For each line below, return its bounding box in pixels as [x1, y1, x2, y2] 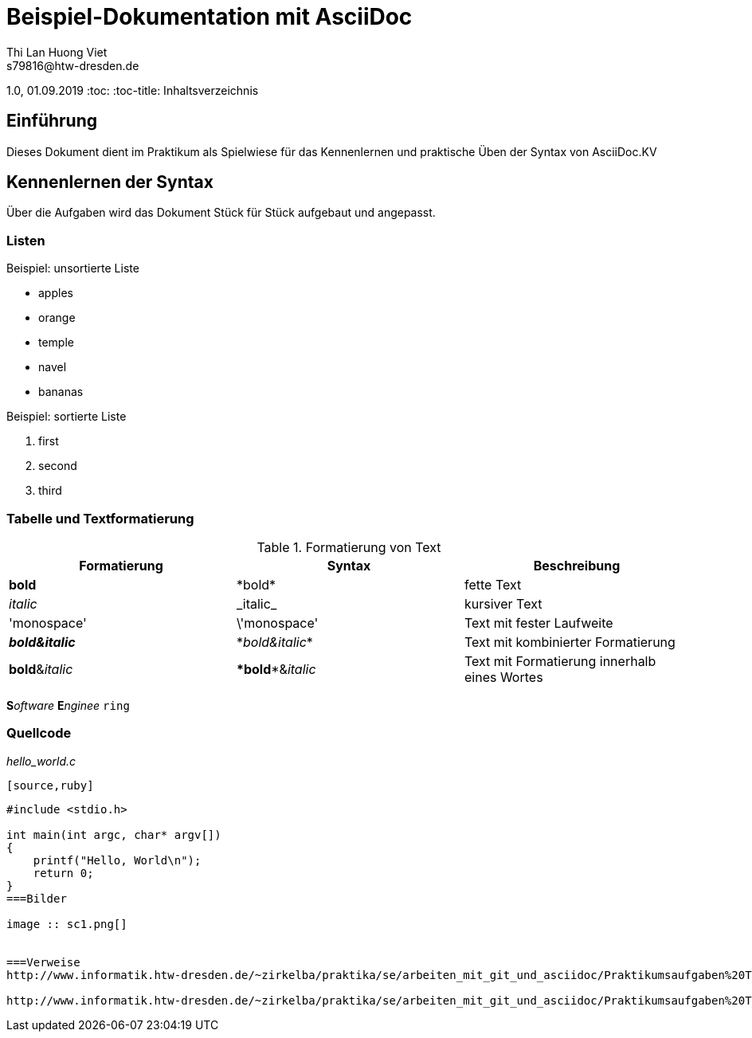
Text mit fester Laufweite [464, 614, 613, 631]
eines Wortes [464, 668, 543, 685]
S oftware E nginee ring [6, 698, 130, 712]
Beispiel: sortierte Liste [6, 409, 127, 424]
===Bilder [6, 891, 67, 905]
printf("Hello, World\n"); [33, 853, 202, 867]
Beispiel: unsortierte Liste [6, 261, 139, 276]
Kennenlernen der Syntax [6, 172, 213, 193]
